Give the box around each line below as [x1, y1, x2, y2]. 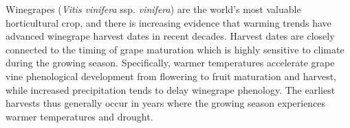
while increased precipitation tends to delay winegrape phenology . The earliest [6, 82, 336, 97]
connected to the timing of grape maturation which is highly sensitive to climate [6, 42, 344, 56]
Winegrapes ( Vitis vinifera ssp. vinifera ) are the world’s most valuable [6, 2, 301, 16]
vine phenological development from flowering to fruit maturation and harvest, [6, 68, 336, 83]
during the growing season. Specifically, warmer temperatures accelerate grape [6, 55, 335, 70]
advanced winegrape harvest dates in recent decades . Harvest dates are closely [6, 29, 335, 43]
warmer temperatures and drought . [6, 109, 153, 123]
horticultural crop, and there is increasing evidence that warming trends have [6, 15, 331, 29]
